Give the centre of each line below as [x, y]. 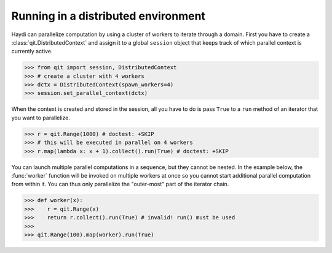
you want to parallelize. [41, 118]
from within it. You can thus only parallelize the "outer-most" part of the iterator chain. [120, 184]
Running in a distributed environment [109, 16]
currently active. [32, 51]
